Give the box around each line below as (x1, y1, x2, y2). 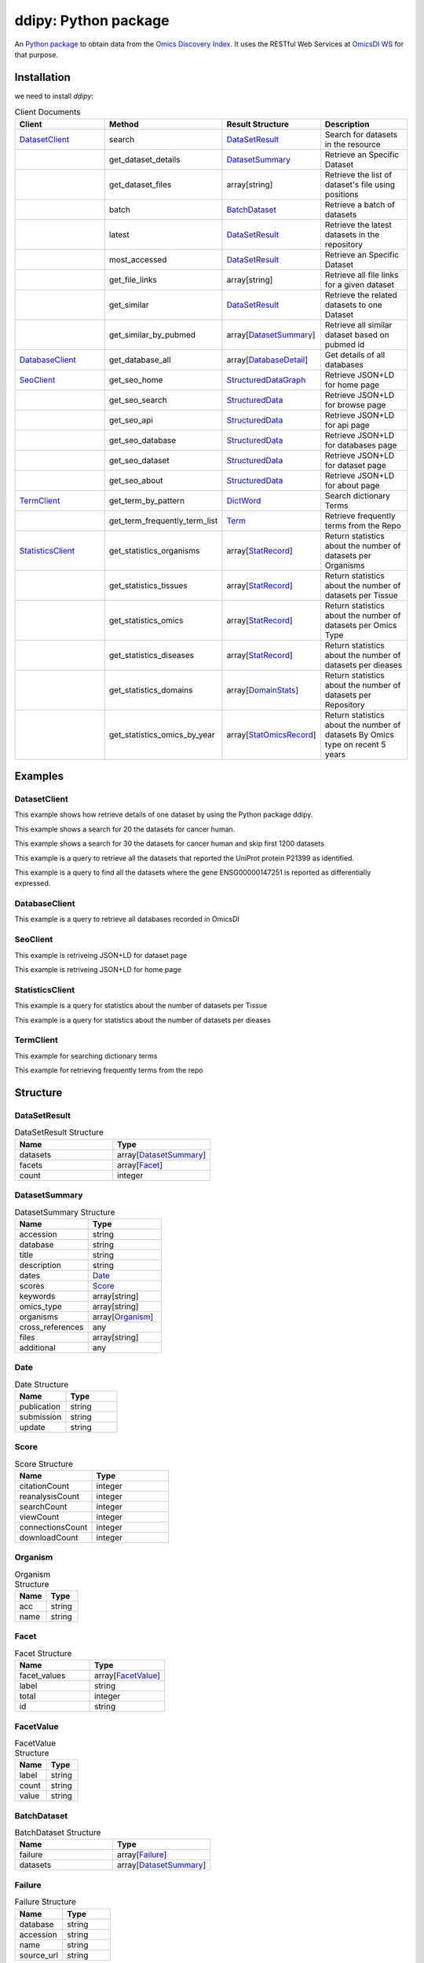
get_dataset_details (108, 154, 181, 165)
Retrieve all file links (324, 269, 399, 280)
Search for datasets (324, 129, 398, 140)
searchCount (19, 1501, 68, 1512)
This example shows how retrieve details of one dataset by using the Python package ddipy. (14, 810, 313, 820)
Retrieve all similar (324, 319, 393, 330)
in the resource (324, 138, 381, 149)
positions (324, 188, 359, 199)
